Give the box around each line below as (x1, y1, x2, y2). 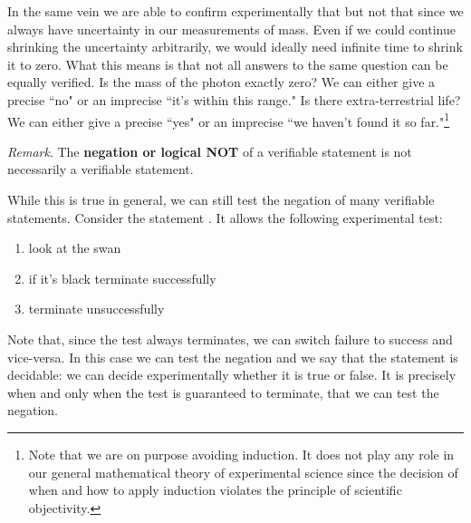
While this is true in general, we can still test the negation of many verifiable (7, 190, 435, 208)
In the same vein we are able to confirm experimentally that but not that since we (7, 2, 464, 20)
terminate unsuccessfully (28, 299, 165, 318)
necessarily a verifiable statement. (7, 160, 194, 179)
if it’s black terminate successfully (28, 268, 216, 287)
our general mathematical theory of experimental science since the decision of (28, 462, 458, 481)
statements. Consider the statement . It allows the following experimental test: (7, 208, 443, 227)
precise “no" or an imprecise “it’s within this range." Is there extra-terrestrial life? (7, 90, 461, 109)
